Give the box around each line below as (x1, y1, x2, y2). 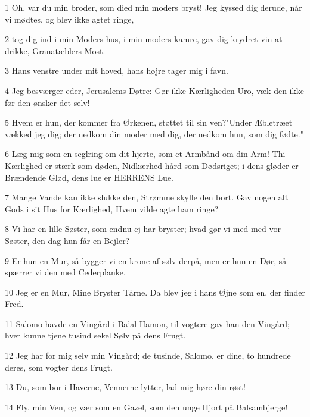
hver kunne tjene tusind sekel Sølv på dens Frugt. (5, 329, 186, 341)
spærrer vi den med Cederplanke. (5, 266, 126, 278)
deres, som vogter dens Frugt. (5, 360, 113, 373)
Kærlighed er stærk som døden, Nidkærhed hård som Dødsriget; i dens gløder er (5, 159, 299, 171)
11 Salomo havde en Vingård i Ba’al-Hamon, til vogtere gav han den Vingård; (5, 317, 290, 330)
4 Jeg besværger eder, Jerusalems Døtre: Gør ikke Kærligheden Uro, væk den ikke (5, 84, 305, 96)
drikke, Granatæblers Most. (5, 44, 106, 57)
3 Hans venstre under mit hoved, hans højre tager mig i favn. (5, 64, 228, 77)
